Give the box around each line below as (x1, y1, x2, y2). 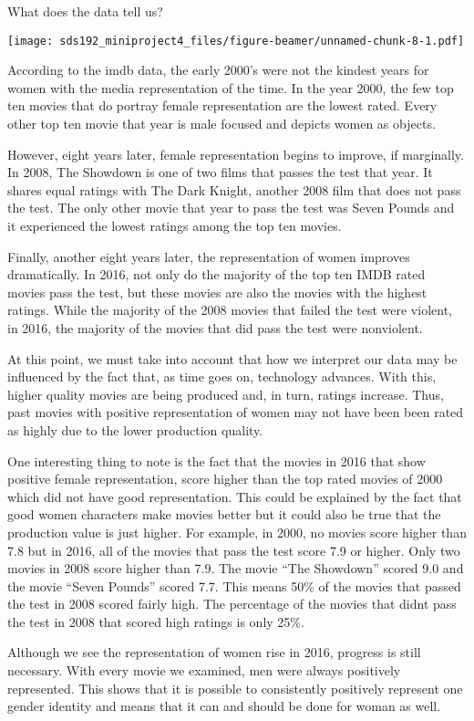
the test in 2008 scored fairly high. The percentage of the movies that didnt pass (7, 594, 457, 613)
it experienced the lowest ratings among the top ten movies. (7, 216, 342, 235)
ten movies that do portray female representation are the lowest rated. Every (7, 96, 438, 115)
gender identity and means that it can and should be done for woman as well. (7, 696, 441, 716)
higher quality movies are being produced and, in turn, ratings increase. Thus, (7, 384, 444, 403)
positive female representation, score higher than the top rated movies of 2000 (7, 469, 443, 488)
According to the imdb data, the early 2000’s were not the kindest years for (7, 60, 429, 79)
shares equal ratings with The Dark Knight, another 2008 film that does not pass (7, 180, 461, 199)
